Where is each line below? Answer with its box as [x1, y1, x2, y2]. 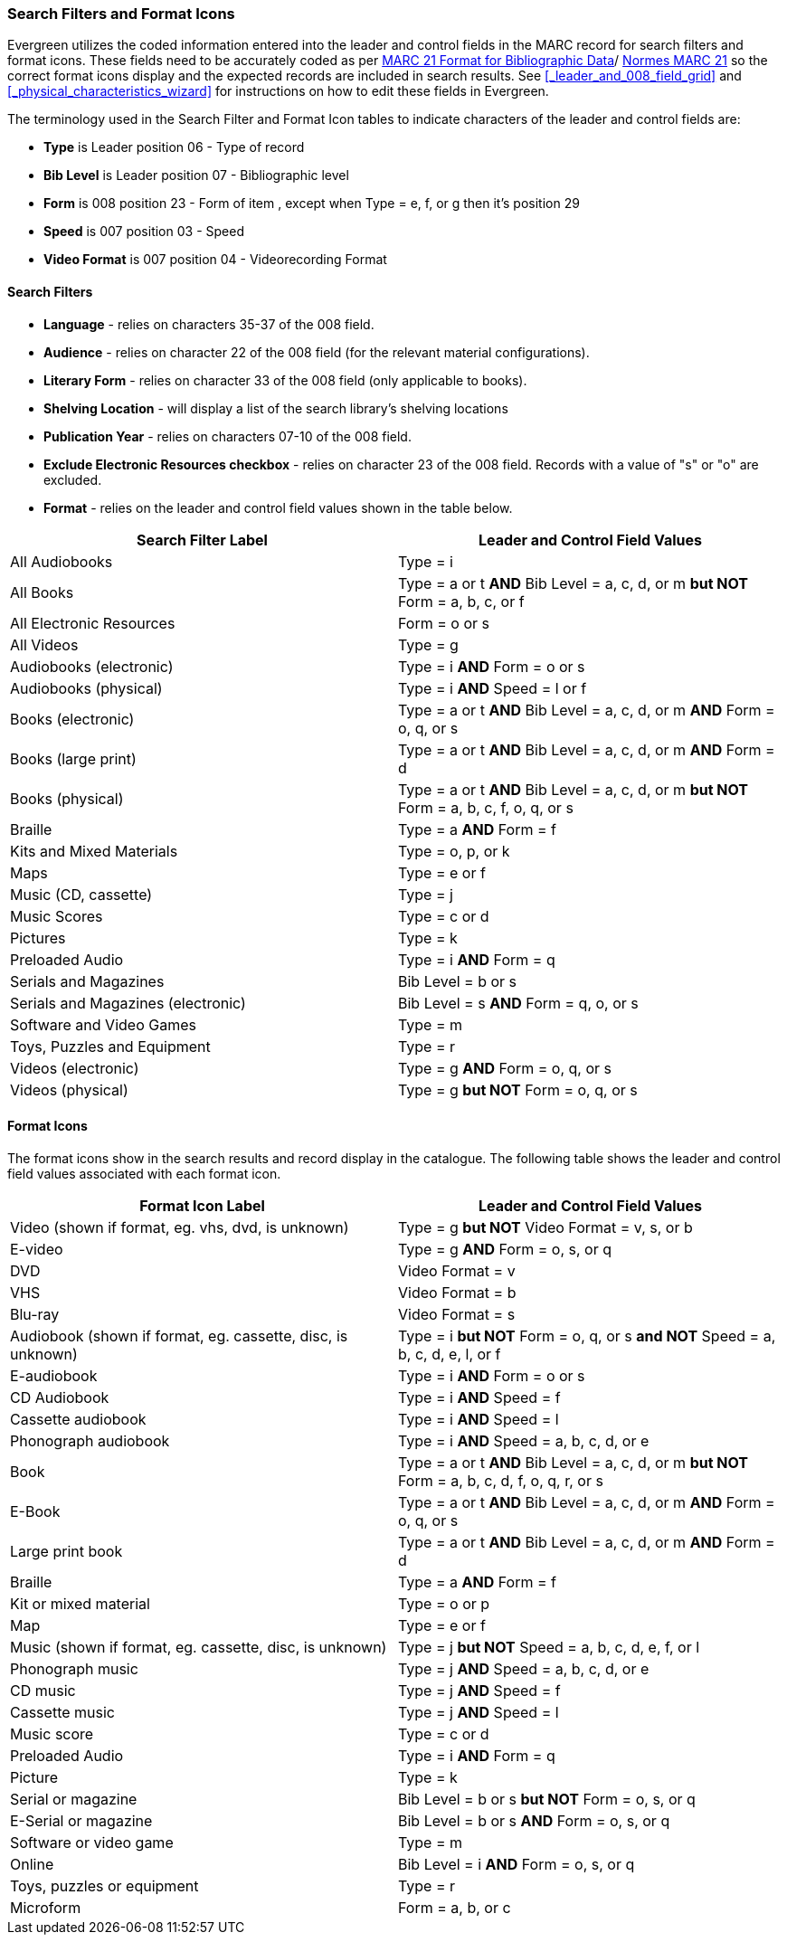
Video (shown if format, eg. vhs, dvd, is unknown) [10, 1217, 349, 1236]
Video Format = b [398, 1283, 517, 1302]
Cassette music [10, 1702, 115, 1721]
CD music [10, 1681, 76, 1700]
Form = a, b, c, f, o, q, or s [398, 798, 574, 817]
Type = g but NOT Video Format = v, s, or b [398, 1217, 693, 1236]
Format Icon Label [139, 1196, 265, 1215]
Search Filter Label [137, 530, 268, 549]
